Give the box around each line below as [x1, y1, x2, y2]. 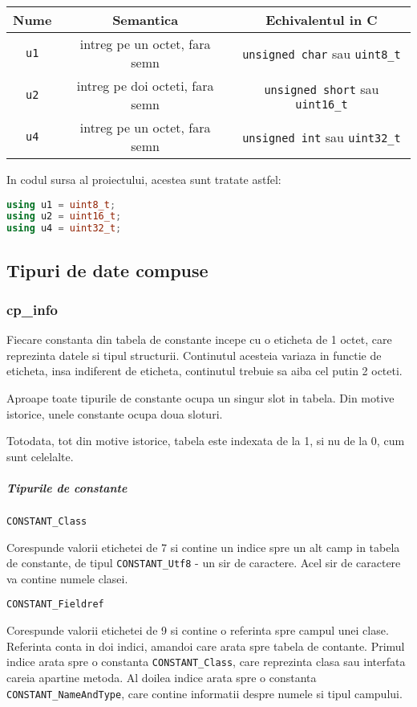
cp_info [6, 299, 58, 319]
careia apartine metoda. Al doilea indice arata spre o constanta [6, 668, 317, 685]
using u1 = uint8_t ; [6, 198, 116, 210]
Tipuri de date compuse [6, 257, 208, 282]
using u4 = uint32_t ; [6, 223, 122, 235]
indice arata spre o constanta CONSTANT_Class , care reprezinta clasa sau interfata [6, 653, 406, 670]
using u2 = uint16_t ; [6, 210, 122, 223]
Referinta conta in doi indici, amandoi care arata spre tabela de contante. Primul [6, 637, 405, 654]
